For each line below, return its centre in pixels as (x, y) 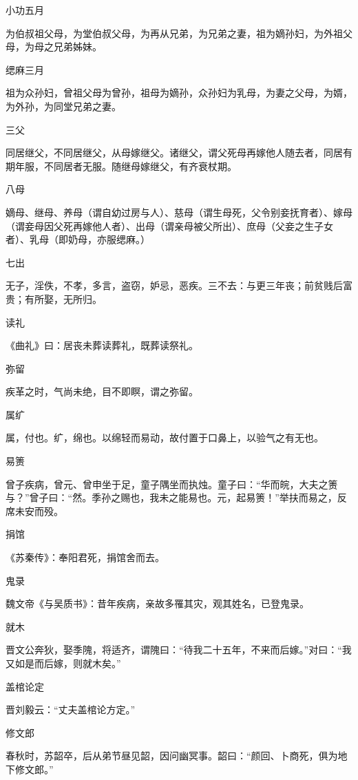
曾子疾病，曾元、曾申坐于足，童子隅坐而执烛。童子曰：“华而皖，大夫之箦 (172, 484)
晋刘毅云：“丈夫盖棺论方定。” (71, 709)
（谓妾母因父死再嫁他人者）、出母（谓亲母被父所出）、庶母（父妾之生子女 (169, 225)
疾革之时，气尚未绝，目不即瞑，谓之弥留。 (102, 391)
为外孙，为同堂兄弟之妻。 (63, 106)
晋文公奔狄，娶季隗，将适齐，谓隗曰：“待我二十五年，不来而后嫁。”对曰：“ (174, 650)
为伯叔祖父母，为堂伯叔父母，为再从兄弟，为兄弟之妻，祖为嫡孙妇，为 (165, 33)
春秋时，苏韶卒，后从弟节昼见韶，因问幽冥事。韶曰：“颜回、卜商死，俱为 (172, 756)
